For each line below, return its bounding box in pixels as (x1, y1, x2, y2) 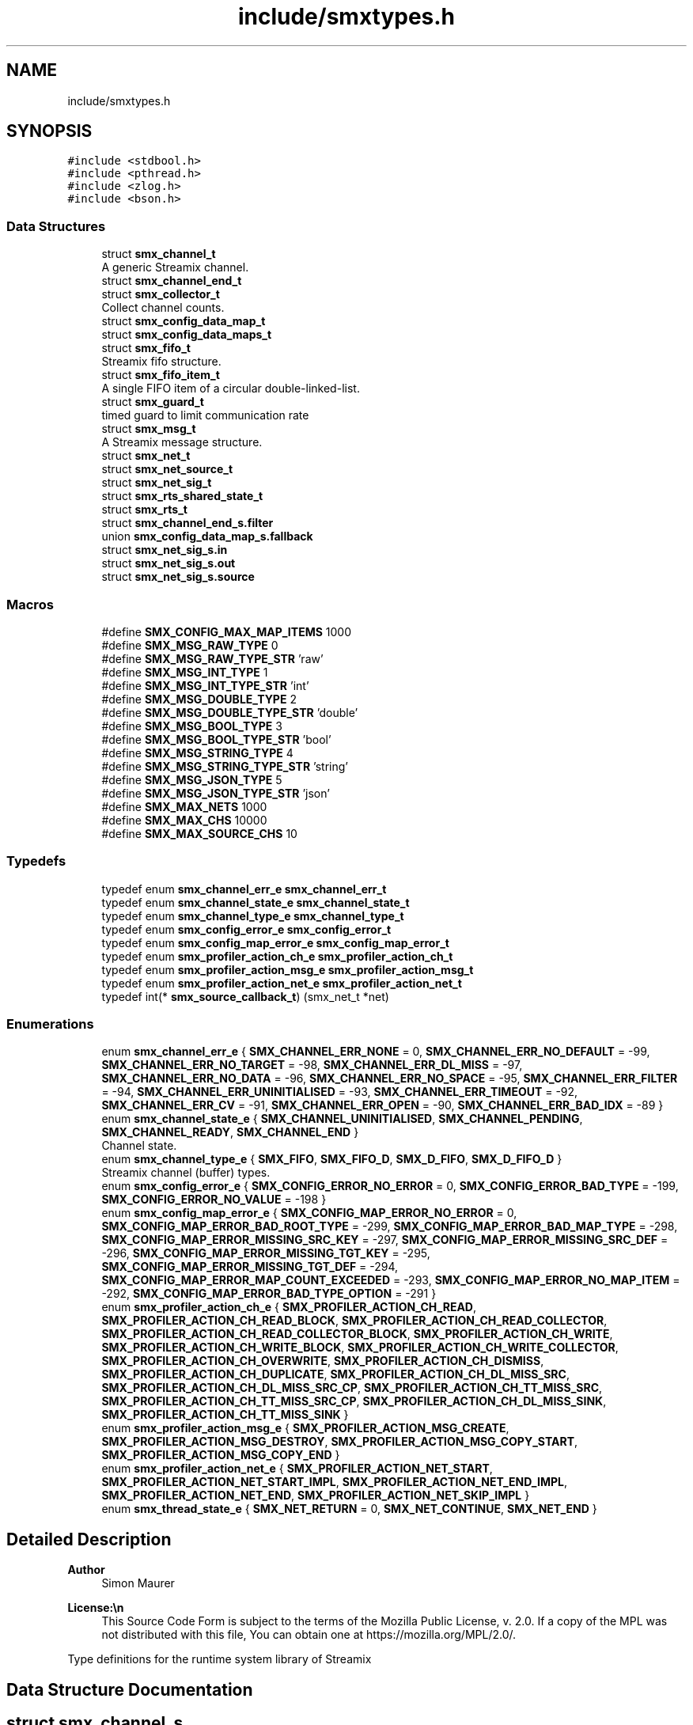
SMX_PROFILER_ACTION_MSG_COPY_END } (101, 1448, 340, 1462)
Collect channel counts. (101, 301, 225, 315)
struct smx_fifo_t (101, 341, 191, 355)
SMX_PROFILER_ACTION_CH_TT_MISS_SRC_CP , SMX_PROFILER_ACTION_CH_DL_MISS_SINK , (101, 1394, 607, 1408)
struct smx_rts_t (101, 502, 187, 517)
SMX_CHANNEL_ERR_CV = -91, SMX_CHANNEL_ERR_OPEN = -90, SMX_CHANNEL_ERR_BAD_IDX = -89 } (101, 1098, 664, 1113)
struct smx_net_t (101, 449, 191, 463)
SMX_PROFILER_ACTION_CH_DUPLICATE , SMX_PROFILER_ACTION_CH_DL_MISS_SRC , (101, 1367, 570, 1382)
